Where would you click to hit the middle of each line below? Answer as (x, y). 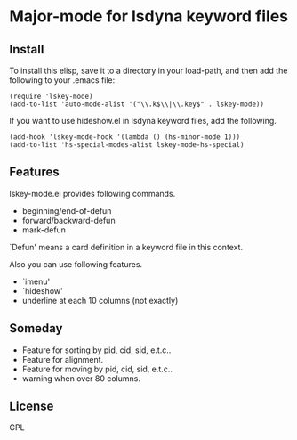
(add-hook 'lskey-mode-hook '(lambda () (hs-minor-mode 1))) (125, 137)
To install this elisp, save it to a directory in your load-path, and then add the (148, 70)
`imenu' (36, 281)
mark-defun (44, 230)
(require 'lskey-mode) (51, 96)
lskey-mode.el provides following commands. (92, 193)
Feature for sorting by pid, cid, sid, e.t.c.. (96, 350)
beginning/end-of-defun (67, 210)
